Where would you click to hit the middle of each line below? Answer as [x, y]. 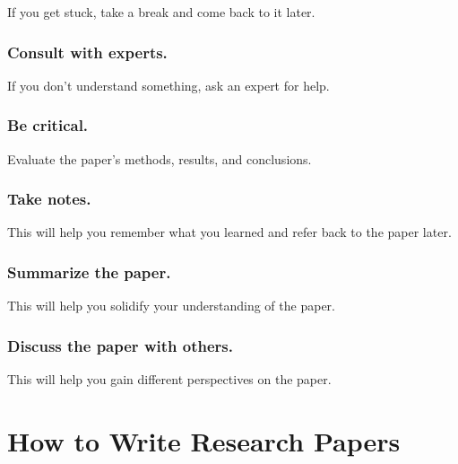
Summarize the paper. [89, 271]
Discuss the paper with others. [120, 345]
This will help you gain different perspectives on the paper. [169, 379]
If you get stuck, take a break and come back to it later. [161, 12]
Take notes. [49, 199]
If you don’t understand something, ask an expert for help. [169, 85]
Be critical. [48, 125]
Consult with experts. [87, 52]
